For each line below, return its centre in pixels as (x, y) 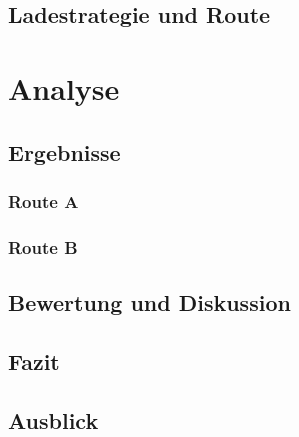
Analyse (64, 87)
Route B (43, 246)
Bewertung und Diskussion (149, 302)
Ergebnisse (64, 151)
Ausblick (53, 419)
